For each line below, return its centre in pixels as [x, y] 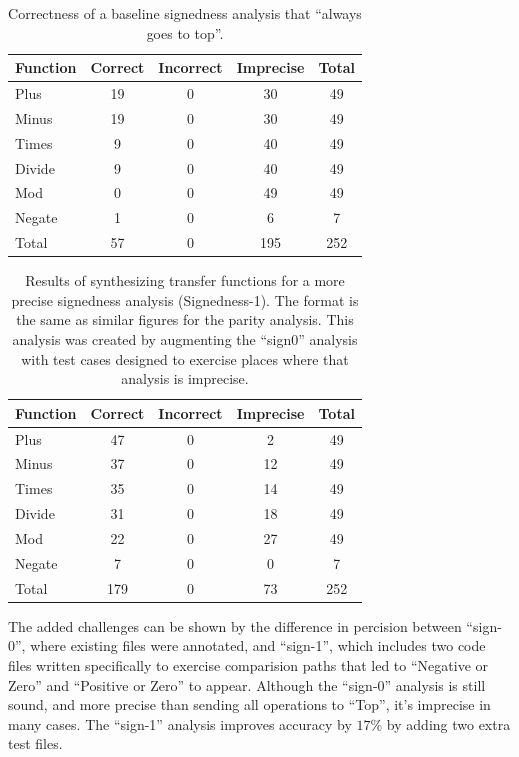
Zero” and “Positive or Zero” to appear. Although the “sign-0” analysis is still [247, 684]
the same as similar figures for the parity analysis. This [185, 319]
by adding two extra [448, 723]
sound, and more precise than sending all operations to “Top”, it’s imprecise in [249, 704]
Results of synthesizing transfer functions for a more [185, 280]
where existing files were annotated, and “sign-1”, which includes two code [258, 645]
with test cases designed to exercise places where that [185, 358]
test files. [35, 743]
